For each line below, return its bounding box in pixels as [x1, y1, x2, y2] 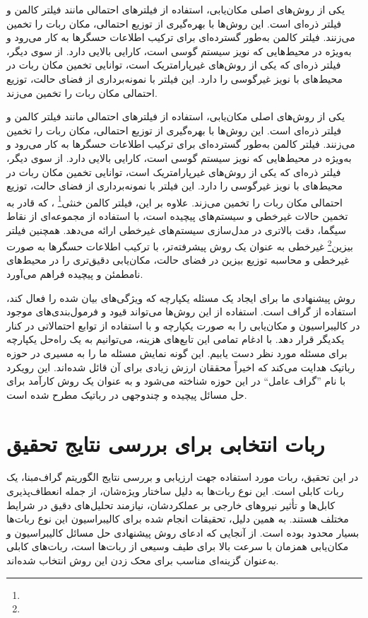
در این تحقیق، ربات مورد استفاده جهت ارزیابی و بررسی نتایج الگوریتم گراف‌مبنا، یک [6, 470, 359, 484]
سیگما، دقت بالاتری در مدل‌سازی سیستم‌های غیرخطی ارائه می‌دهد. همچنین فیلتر [6, 222, 347, 237]
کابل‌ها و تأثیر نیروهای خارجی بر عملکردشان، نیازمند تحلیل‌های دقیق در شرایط [6, 497, 336, 512]
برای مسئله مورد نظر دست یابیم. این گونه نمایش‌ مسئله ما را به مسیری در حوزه [6, 345, 348, 360]
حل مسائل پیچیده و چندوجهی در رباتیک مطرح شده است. [6, 387, 247, 402]
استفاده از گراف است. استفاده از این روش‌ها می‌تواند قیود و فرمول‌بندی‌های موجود [6, 304, 357, 319]
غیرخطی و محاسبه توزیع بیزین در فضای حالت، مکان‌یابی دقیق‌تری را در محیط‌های [6, 252, 350, 267]
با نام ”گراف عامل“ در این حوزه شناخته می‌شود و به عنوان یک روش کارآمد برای [6, 373, 346, 388]
